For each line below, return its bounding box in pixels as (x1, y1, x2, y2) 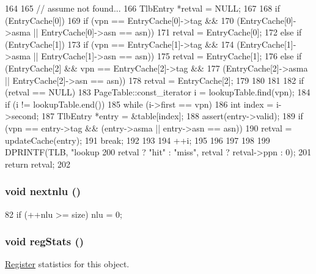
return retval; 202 (5, 157, 71, 170)
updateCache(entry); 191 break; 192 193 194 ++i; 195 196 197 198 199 (5, 133, 270, 146)
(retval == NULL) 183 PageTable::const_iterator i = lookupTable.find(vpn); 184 (5, 86, 310, 98)
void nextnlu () (5, 183, 81, 199)
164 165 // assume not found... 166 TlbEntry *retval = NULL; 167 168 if (5, 2, 280, 14)
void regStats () (5, 234, 84, 249)
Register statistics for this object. (5, 257, 130, 270)
